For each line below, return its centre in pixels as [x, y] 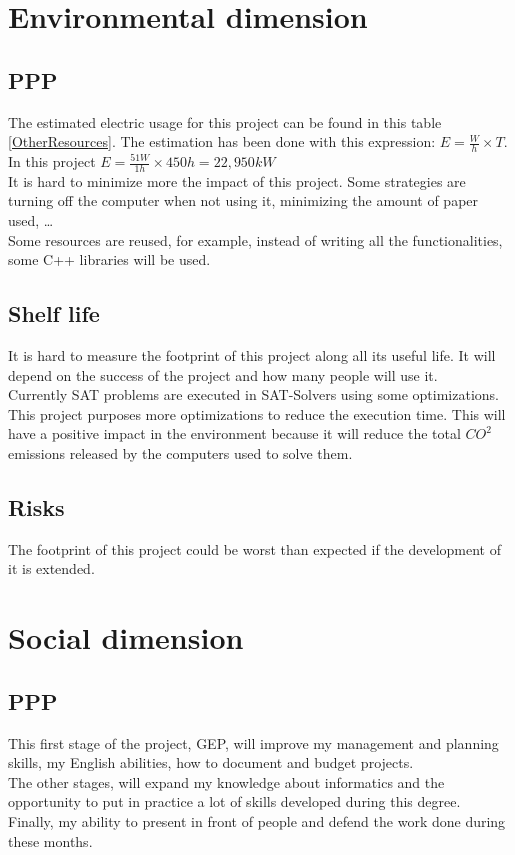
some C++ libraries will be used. [109, 259]
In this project [52, 161]
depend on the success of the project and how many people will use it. [223, 374]
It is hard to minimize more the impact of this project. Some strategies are [237, 180]
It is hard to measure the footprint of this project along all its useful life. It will [252, 355]
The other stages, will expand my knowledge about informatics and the [226, 781]
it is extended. [51, 568]
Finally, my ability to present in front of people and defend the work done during [257, 820]
